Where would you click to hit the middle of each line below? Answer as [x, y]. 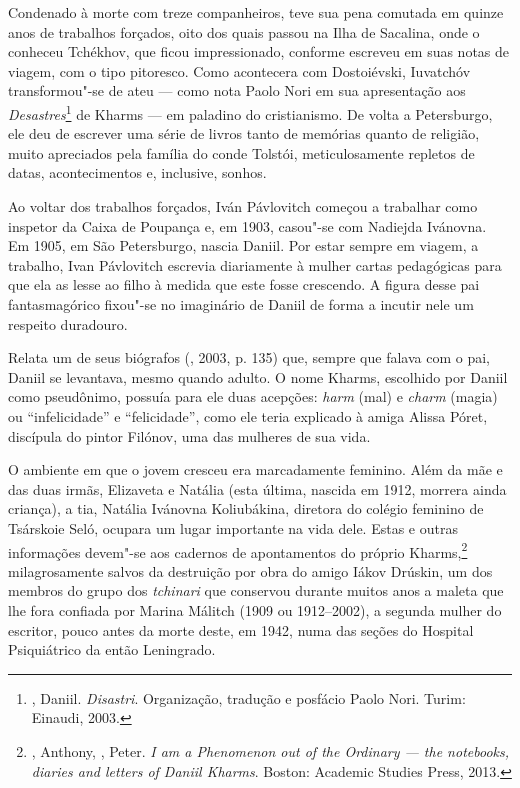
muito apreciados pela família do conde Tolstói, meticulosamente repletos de [241, 152]
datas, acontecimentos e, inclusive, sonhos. [137, 172]
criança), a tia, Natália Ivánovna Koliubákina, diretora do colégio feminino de [246, 508]
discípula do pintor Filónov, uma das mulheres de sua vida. [189, 435]
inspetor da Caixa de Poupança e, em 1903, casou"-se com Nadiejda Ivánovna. [247, 225]
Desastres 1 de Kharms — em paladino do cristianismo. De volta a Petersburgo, [250, 112]
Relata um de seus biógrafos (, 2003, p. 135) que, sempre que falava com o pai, [249, 357]
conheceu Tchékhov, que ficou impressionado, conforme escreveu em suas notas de [259, 51]
